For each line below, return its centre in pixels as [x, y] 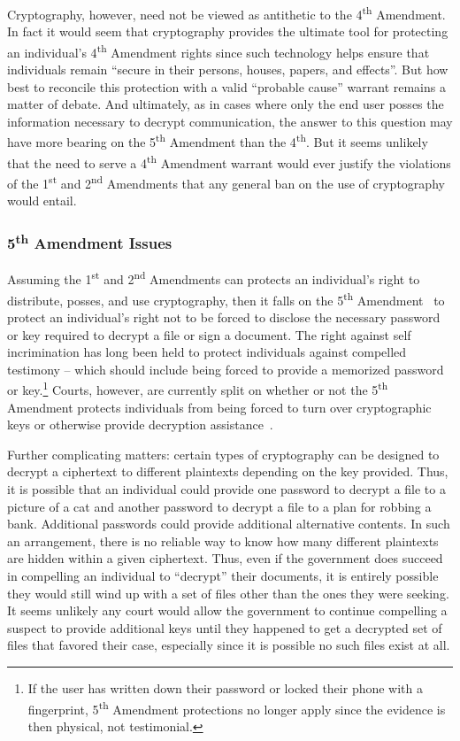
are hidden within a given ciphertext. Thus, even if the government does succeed [225, 558]
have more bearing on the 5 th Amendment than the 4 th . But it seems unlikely [218, 141]
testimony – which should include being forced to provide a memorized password [226, 369]
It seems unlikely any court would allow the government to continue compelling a [227, 610]
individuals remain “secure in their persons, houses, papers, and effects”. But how [228, 69]
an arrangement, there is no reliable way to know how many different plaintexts [223, 540]
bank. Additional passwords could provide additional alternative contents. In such [229, 524]
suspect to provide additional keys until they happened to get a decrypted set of [225, 627]
